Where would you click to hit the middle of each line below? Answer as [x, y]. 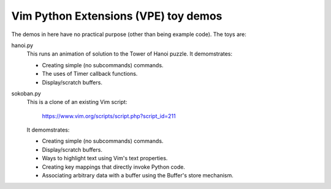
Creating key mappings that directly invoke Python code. [113, 167]
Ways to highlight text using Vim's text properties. [105, 158]
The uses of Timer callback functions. [90, 74]
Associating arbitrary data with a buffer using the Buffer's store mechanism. [138, 176]
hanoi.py [22, 45]
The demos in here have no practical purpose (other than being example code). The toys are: [129, 34]
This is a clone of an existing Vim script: [77, 102]
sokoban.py [26, 93]
